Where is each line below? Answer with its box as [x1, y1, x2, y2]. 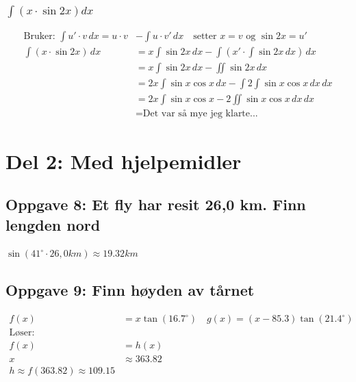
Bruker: [23, 31, 55, 42]
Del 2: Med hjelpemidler [5, 147, 242, 175]
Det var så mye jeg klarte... [142, 109, 258, 119]
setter [193, 31, 217, 42]
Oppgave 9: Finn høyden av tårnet [5, 279, 255, 301]
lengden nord [5, 214, 101, 235]
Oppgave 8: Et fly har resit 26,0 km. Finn [5, 194, 306, 215]
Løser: [9, 328, 35, 338]
